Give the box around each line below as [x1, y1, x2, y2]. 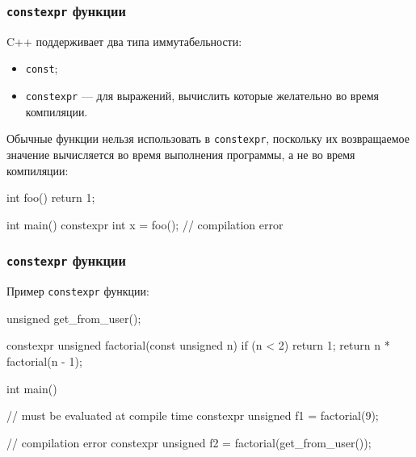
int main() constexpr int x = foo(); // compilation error [6, 216, 284, 233]
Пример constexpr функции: [6, 283, 149, 300]
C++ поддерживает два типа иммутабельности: [6, 32, 242, 49]
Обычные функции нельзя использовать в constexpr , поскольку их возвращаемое [6, 130, 410, 147]
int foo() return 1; [6, 189, 95, 206]
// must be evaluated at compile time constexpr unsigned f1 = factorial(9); [6, 407, 379, 424]
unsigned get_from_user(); [6, 309, 141, 326]
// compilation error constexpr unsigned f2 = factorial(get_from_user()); [6, 434, 372, 451]
